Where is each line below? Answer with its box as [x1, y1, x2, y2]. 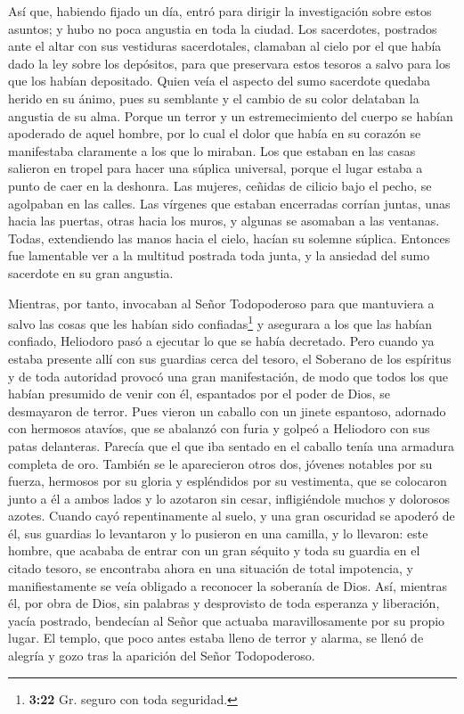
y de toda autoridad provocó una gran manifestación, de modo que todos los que [8, 366, 448, 385]
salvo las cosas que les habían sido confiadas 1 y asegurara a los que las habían [8, 312, 433, 332]
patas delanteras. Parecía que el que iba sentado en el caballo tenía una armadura [8, 436, 455, 455]
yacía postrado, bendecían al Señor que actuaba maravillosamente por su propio [8, 611, 445, 629]
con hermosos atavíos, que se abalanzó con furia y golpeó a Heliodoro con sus [8, 419, 430, 438]
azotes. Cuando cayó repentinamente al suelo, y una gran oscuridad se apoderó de [8, 506, 455, 525]
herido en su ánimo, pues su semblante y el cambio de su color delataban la [8, 88, 419, 107]
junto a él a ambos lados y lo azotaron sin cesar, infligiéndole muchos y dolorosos [8, 488, 451, 507]
